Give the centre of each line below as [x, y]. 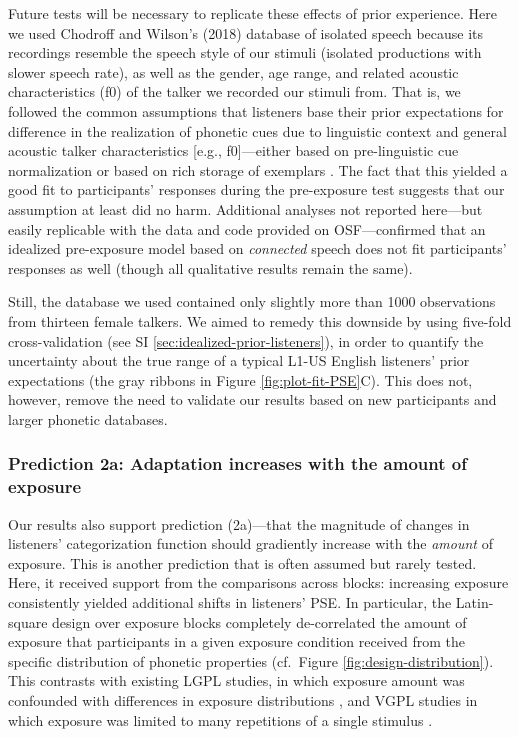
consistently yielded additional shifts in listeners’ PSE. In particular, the [230, 601]
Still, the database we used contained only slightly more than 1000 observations [252, 301]
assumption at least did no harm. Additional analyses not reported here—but [245, 208]
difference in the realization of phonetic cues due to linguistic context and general [257, 130]
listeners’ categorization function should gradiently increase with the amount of [250, 543]
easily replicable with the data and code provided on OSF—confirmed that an [247, 228]
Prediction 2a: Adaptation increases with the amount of [237, 463]
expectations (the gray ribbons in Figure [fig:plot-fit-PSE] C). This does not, [240, 379]
